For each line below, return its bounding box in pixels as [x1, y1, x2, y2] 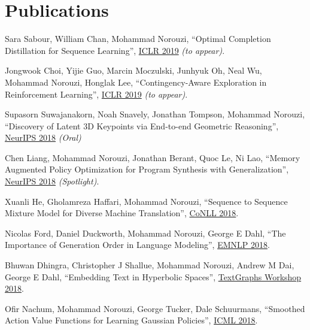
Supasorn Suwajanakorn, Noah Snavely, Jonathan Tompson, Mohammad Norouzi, [5, 108, 305, 120]
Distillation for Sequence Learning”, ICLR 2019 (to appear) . [5, 44, 225, 56]
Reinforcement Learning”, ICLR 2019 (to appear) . [5, 87, 188, 100]
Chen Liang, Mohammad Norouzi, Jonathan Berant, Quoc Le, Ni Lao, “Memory [5, 151, 300, 164]
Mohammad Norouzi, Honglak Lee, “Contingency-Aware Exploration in [5, 75, 267, 88]
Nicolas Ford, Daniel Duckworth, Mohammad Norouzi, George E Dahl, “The [5, 226, 286, 239]
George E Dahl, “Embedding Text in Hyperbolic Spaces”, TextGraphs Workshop [5, 270, 302, 283]
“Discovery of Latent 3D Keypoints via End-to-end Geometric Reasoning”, [5, 119, 279, 132]
